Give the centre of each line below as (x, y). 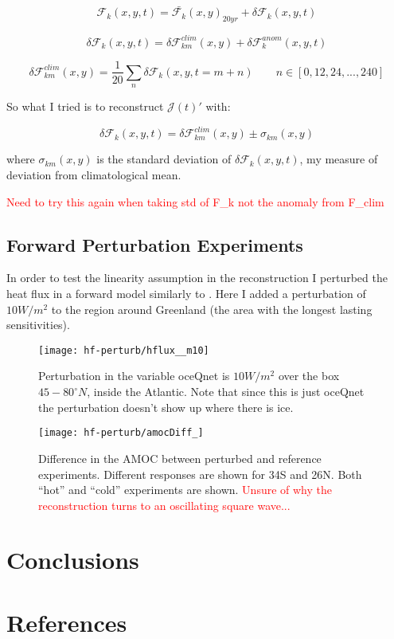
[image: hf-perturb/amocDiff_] (121, 433)
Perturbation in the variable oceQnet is (134, 376)
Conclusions (73, 560)
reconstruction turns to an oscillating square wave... (164, 505)
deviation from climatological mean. (94, 175)
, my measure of (339, 159)
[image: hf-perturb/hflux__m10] (124, 350)
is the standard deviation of (164, 159)
